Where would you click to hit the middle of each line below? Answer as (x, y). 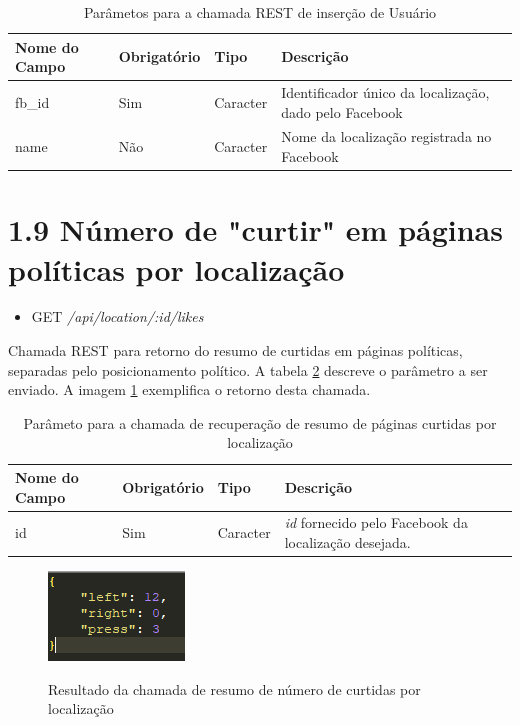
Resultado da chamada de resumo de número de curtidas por (234, 688)
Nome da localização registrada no (386, 136)
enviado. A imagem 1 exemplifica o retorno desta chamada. (189, 389)
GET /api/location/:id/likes (117, 316)
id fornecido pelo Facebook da (376, 522)
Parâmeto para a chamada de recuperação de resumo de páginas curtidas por (260, 422)
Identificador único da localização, (385, 92)
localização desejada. (347, 542)
